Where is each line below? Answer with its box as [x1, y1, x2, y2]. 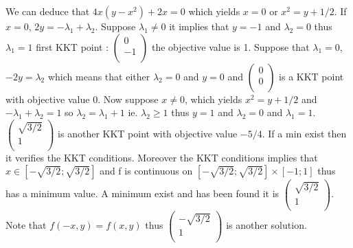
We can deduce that [5, 4, 90, 18]
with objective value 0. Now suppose [5, 91, 159, 106]
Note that [5, 218, 47, 232]
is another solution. [226, 218, 307, 232]
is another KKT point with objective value [58, 126, 238, 141]
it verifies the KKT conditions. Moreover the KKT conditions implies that [5, 150, 318, 164]
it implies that [169, 19, 229, 33]
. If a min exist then [262, 126, 347, 141]
